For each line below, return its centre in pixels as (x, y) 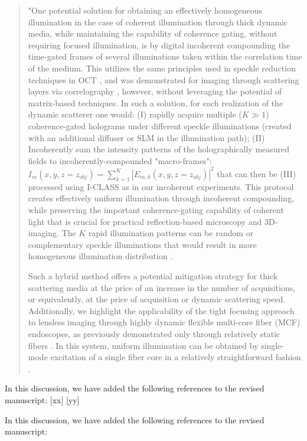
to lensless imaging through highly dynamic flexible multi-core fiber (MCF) (164, 322)
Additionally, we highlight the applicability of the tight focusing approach (161, 310)
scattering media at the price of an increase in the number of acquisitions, (162, 287)
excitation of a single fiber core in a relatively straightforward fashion (176, 357)
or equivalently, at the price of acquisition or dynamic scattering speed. (157, 299)
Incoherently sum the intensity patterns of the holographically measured (159, 149)
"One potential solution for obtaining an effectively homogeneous (145, 10)
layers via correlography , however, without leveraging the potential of (155, 91)
